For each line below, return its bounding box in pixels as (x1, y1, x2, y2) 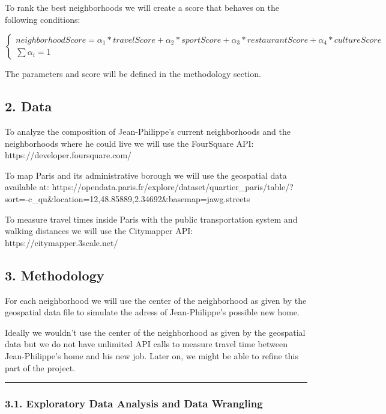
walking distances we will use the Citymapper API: (5, 224, 193, 237)
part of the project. (5, 361, 76, 374)
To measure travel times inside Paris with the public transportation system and (5, 212, 298, 225)
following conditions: (5, 13, 80, 25)
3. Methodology (5, 265, 104, 284)
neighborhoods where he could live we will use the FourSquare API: (5, 137, 254, 149)
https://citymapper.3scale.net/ (5, 236, 118, 249)
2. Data (5, 97, 52, 116)
